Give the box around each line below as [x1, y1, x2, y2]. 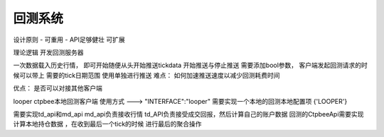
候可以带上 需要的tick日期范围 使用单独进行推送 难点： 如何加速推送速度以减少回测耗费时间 [13, 71, 280, 79]
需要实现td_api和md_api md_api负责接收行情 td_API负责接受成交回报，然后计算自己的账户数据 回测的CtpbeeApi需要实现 [13, 109, 364, 118]
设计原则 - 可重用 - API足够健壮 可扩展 [13, 35, 125, 44]
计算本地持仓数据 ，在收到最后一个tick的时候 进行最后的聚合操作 [13, 120, 202, 129]
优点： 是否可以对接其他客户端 [13, 84, 102, 93]
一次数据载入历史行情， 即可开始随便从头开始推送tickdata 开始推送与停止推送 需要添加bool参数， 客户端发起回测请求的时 [13, 61, 368, 70]
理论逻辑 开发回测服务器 [13, 48, 84, 56]
